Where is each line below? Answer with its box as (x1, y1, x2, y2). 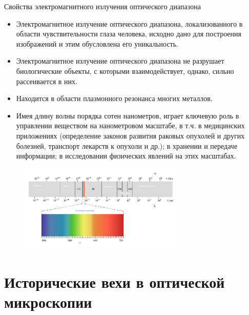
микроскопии (4, 291, 92, 312)
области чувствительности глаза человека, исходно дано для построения (16, 28, 241, 39)
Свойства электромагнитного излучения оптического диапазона (4, 1, 201, 11)
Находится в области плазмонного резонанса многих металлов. (16, 93, 213, 104)
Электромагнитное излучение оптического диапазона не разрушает (16, 55, 224, 66)
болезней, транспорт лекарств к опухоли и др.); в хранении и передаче (16, 140, 238, 151)
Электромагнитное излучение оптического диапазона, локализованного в (16, 18, 243, 29)
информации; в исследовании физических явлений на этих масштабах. (16, 150, 236, 161)
